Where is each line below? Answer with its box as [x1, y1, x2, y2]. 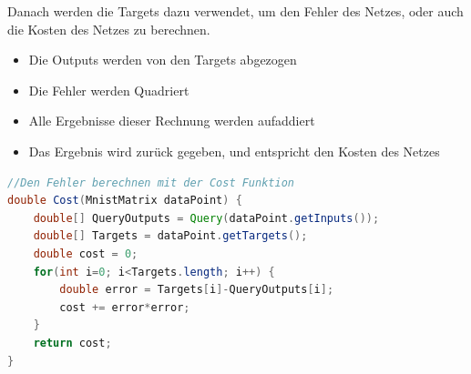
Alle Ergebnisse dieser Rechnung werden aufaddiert [28, 111, 315, 130]
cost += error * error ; [59, 300, 190, 314]
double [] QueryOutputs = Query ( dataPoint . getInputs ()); [33, 211, 380, 225]
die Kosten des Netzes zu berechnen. [7, 19, 210, 38]
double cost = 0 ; [33, 247, 138, 260]
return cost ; [33, 336, 112, 349]
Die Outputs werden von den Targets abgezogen [28, 50, 297, 69]
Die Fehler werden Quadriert [28, 80, 189, 99]
